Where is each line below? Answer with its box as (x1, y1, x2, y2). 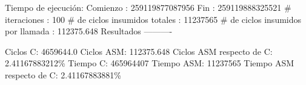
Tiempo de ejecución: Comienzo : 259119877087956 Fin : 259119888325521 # (5, 1, 291, 13)
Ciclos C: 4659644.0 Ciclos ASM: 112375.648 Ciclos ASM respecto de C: (5, 45, 273, 57)
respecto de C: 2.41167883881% (5, 68, 121, 81)
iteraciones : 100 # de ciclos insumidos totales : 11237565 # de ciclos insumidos (5, 13, 302, 25)
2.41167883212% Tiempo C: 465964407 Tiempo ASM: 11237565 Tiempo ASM (5, 57, 294, 69)
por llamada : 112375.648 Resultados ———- (5, 25, 173, 37)
